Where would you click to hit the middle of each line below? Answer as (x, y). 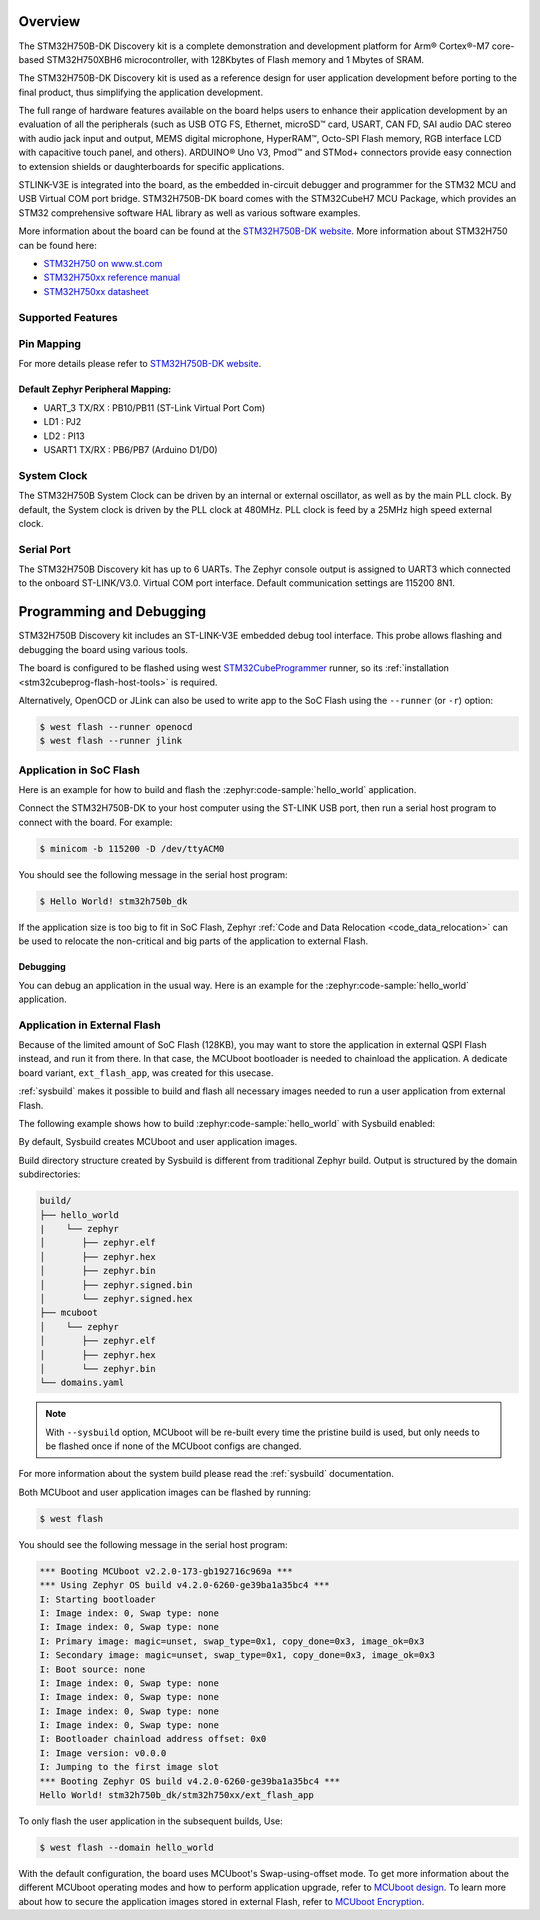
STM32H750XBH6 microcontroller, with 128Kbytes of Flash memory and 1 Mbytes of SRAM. (235, 59)
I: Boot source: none (92, 1669)
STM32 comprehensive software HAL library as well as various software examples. (189, 212)
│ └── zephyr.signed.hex (116, 1298)
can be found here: (57, 245)
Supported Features (68, 317)
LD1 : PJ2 (62, 422)
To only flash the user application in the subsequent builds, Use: (151, 1821)
